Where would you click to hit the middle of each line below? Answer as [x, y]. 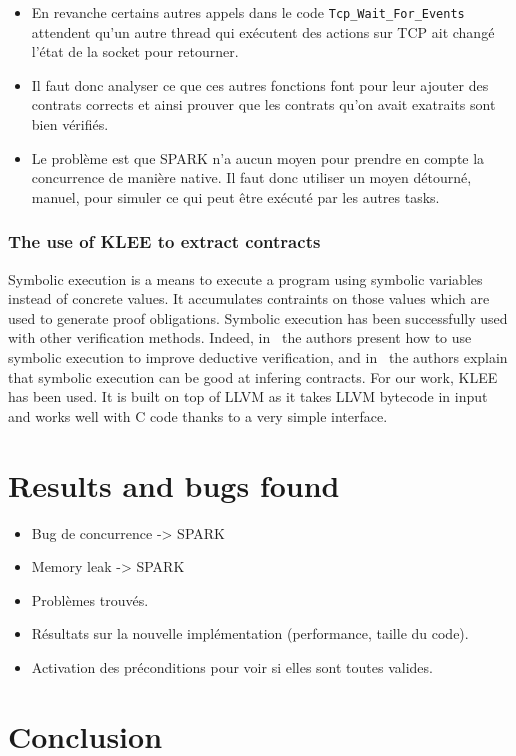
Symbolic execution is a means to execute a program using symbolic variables [245, 278]
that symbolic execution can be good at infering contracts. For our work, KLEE [253, 376]
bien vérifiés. [70, 124]
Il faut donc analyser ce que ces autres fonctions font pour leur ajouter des [260, 84]
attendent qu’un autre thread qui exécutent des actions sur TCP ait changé [263, 31]
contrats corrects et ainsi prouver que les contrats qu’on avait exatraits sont [263, 104]
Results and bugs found [174, 484]
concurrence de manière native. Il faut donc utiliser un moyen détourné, [251, 177]
